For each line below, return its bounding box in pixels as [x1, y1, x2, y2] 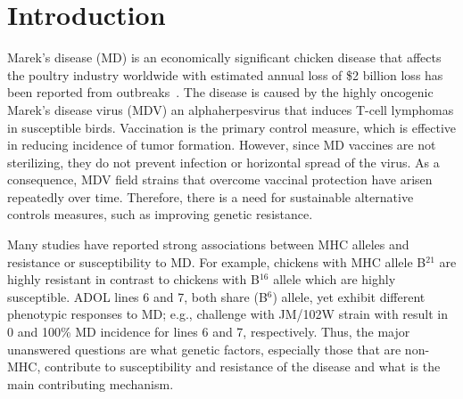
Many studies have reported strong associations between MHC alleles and [7, 235, 409, 254]
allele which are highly [273, 270, 396, 289]
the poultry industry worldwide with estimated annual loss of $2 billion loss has [7, 65, 443, 84]
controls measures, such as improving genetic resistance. [7, 205, 313, 224]
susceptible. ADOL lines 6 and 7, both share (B [7, 287, 268, 305]
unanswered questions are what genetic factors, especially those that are [7, 339, 401, 358]
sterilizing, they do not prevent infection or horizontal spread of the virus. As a [7, 152, 440, 171]
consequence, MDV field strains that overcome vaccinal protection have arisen [7, 170, 433, 189]
